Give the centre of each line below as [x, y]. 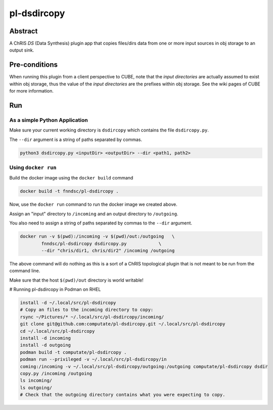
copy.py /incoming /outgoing [56, 373]
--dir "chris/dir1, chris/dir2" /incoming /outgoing [108, 250]
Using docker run [33, 168]
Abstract [24, 31]
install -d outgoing [45, 345]
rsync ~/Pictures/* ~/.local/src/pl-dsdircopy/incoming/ [92, 317]
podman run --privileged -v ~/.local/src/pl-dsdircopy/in [93, 359]
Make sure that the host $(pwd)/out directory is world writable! [76, 280]
